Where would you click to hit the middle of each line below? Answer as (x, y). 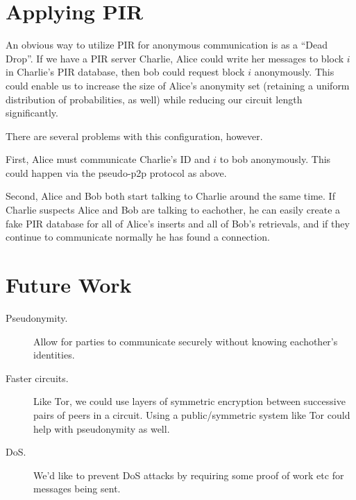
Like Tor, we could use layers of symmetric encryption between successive (189, 401)
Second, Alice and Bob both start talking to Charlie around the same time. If (170, 196)
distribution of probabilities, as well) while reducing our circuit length (154, 99)
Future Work (69, 285)
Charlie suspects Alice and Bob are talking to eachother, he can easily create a (173, 210)
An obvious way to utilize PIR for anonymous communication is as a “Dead (167, 45)
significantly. (32, 113)
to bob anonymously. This (275, 159)
